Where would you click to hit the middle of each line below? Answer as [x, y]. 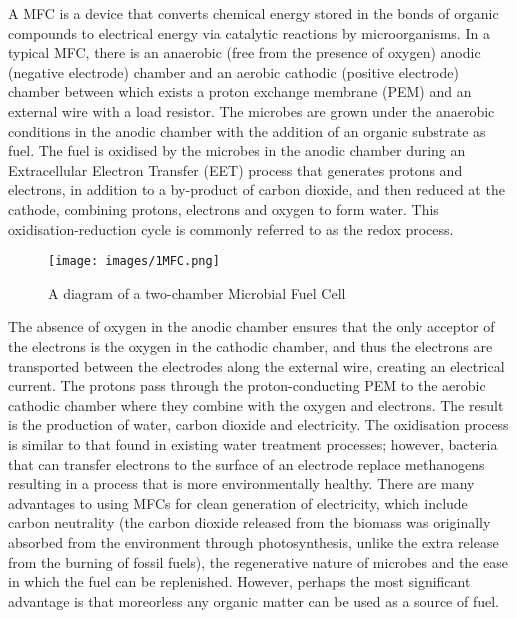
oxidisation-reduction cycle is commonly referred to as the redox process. [231, 228]
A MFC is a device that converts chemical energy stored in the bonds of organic [253, 13]
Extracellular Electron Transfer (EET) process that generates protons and [235, 169]
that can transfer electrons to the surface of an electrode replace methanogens [246, 463]
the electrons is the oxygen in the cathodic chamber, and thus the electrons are [250, 345]
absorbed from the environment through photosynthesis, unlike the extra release [253, 541]
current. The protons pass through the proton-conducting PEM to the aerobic [247, 385]
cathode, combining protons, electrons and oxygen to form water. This [223, 208]
